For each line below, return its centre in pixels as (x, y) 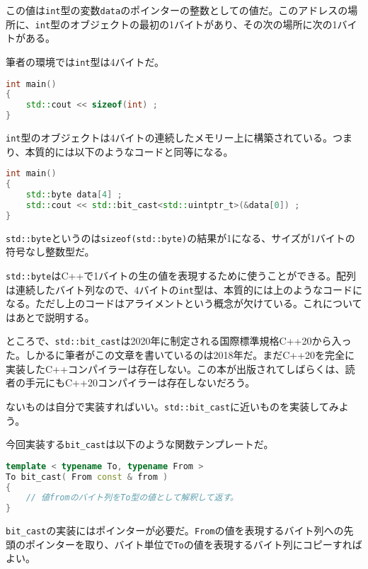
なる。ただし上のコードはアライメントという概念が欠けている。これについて (184, 303)
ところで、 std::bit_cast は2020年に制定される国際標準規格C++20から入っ (179, 341)
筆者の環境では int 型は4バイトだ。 (85, 61)
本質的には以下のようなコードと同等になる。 (129, 151)
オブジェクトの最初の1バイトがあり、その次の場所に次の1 (204, 24)
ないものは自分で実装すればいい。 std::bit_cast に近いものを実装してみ (172, 406)
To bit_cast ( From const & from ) (87, 477)
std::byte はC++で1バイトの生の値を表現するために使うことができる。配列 (181, 275)
